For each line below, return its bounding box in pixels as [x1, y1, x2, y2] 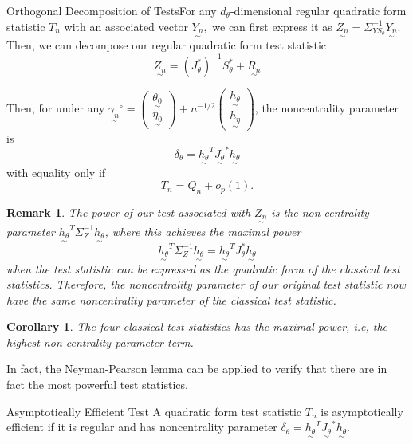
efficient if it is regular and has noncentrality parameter [6, 418, 277, 435]
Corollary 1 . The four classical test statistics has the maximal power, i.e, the [6, 318, 388, 335]
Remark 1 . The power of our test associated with [6, 203, 251, 220]
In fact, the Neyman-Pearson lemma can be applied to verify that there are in [6, 360, 387, 377]
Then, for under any [6, 100, 105, 116]
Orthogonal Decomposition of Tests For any [6, 2, 217, 18]
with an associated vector [64, 18, 188, 34]
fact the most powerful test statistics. [6, 376, 188, 393]
